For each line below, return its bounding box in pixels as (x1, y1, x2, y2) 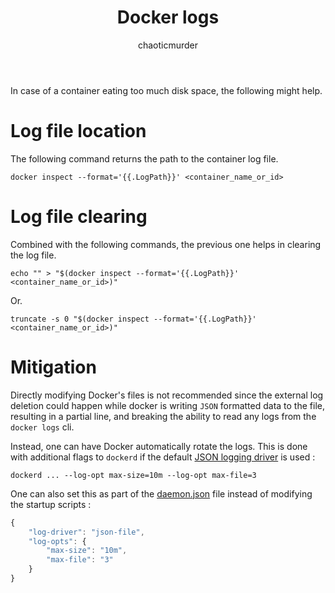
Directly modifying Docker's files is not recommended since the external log (10, 389, 324, 401)
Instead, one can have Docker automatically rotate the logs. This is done (10, 440, 308, 452)
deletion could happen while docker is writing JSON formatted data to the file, (10, 399, 325, 411)
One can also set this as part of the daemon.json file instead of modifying (10, 487, 313, 500)
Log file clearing (10, 206, 148, 228)
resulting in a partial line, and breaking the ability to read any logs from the (10, 410, 317, 422)
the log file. (10, 249, 57, 261)
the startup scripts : (10, 498, 92, 510)
